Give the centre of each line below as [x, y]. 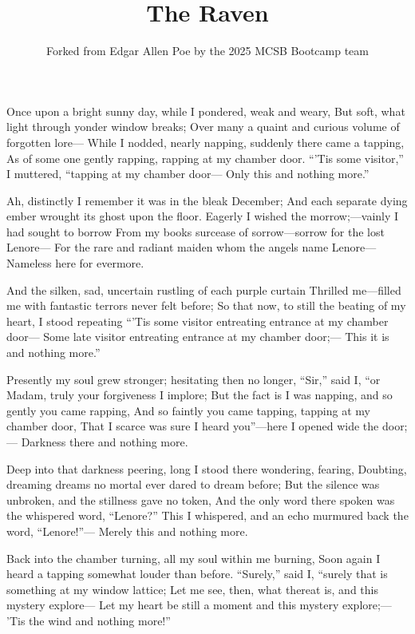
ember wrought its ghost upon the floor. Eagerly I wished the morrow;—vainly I [203, 216]
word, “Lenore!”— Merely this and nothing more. [127, 531]
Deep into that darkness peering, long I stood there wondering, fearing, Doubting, [207, 468]
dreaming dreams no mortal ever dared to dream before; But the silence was [193, 484]
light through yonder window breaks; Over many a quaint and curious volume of [203, 127]
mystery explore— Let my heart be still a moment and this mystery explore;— [199, 605]
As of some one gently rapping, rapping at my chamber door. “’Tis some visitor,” [205, 158]
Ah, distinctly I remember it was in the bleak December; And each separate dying [207, 200]
